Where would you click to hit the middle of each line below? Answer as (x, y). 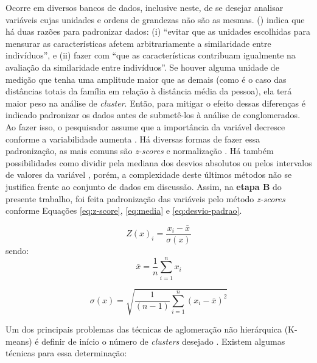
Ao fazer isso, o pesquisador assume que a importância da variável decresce (145, 126)
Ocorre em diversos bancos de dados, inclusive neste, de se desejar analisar (145, 7)
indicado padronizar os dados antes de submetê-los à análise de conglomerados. (153, 115)
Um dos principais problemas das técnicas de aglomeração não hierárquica (144, 329)
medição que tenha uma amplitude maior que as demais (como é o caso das (146, 79)
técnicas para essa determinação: (66, 353)
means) (19, 341)
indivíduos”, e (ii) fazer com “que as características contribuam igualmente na (151, 55)
